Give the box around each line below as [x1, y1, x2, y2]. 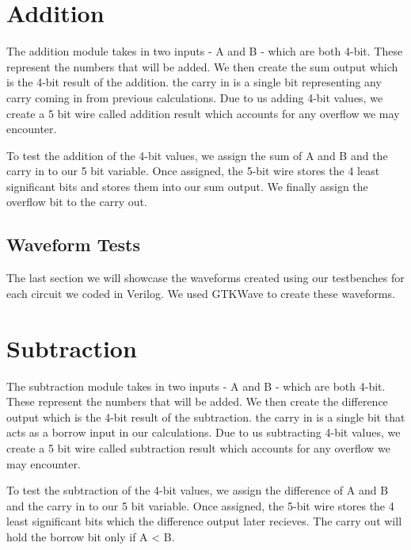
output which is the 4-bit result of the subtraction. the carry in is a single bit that [6, 408, 405, 425]
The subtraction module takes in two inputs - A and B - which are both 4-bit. [6, 377, 386, 394]
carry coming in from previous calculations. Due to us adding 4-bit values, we [6, 89, 383, 105]
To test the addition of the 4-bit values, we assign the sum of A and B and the [6, 147, 388, 163]
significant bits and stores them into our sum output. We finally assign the [6, 178, 368, 194]
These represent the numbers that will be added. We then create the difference [6, 393, 388, 410]
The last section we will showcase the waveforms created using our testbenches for [6, 269, 405, 286]
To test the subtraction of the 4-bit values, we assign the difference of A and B [6, 482, 389, 498]
